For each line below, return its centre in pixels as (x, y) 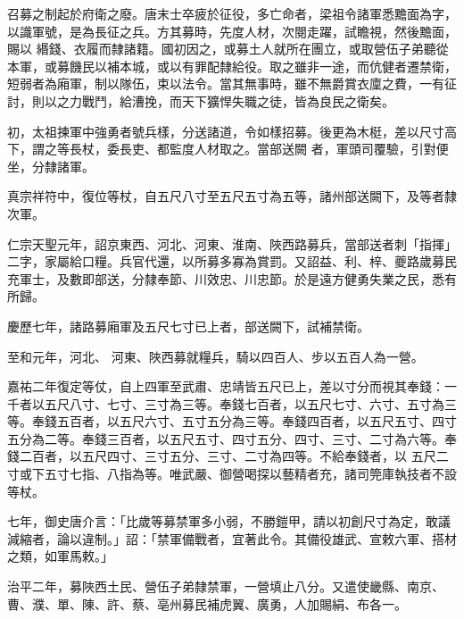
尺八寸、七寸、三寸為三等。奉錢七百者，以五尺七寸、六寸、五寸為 (250, 403)
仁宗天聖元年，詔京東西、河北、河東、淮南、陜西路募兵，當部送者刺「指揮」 (232, 243)
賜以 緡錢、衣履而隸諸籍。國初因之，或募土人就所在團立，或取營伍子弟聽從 (228, 49)
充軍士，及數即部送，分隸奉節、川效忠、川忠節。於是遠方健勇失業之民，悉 (226, 278)
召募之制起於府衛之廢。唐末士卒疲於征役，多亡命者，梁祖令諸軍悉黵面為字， (232, 13)
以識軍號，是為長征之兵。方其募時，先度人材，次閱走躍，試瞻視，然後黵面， (232, 31)
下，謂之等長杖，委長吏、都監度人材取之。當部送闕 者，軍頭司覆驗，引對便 (228, 149)
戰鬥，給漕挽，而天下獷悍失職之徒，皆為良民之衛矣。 (238, 100)
